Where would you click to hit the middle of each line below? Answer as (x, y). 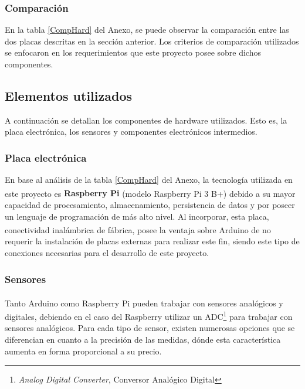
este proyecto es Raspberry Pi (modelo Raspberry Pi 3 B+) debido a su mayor (150, 193)
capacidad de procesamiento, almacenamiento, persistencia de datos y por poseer (150, 205)
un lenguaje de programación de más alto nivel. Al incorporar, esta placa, (137, 216)
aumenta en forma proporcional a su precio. (83, 351)
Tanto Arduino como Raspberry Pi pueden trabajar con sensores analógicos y (144, 303)
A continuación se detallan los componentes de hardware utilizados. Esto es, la (146, 120)
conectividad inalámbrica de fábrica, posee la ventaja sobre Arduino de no (138, 229)
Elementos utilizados (69, 95)
